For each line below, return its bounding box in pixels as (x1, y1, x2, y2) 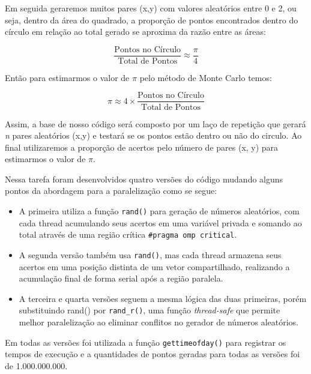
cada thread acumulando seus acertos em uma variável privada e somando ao (19, 216, 302, 229)
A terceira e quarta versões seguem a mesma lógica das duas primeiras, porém (19, 292, 307, 304)
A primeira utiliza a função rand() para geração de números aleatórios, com (19, 205, 300, 217)
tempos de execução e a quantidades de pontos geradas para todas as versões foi (5, 348, 300, 360)
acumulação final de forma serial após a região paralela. (19, 272, 223, 285)
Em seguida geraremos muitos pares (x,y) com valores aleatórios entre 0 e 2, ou (5, 2, 297, 14)
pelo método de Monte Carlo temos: (139, 71, 272, 83)
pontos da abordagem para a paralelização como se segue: (5, 184, 217, 197)
